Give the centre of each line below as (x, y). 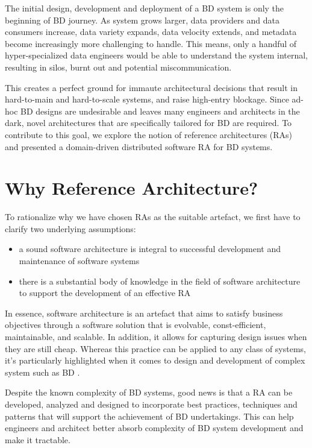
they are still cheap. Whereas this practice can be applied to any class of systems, (156, 348)
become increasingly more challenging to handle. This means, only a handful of (151, 43)
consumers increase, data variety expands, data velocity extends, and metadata (151, 32)
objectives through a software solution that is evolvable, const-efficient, (136, 325)
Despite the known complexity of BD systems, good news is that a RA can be (149, 392)
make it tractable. (38, 439)
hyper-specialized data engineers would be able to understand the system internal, (156, 55)
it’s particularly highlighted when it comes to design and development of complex (155, 360)
